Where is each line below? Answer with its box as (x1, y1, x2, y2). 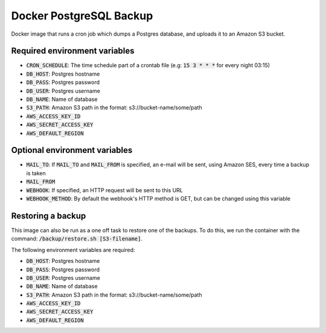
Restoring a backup (11, 210, 86, 221)
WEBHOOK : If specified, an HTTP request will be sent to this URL (26, 186, 184, 193)
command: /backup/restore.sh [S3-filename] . (11, 235, 143, 242)
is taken (26, 169, 46, 176)
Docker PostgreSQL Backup (11, 9, 153, 22)
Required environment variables (11, 46, 135, 56)
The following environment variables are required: (11, 246, 135, 253)
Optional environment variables (11, 145, 133, 155)
